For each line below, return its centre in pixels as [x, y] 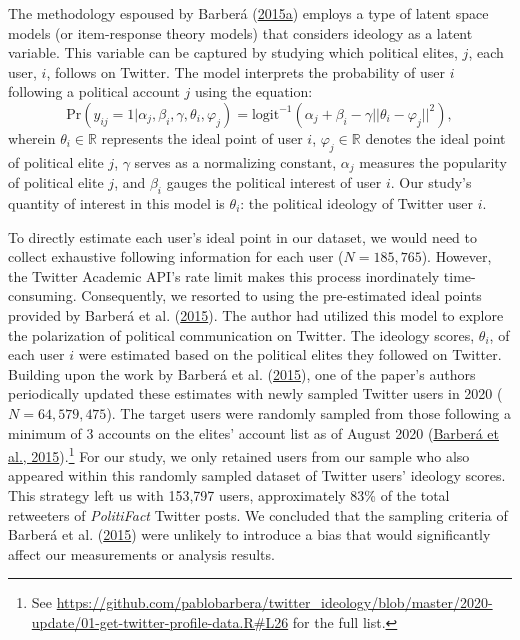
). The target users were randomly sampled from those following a [308, 412]
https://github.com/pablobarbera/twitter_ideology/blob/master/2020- [274, 602]
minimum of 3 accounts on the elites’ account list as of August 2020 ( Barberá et [253, 432]
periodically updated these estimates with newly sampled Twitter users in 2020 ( [255, 393]
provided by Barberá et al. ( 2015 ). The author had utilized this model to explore [256, 314]
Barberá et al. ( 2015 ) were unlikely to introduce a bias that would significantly [249, 534]
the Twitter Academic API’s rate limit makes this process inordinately [224, 275]
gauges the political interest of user [274, 182]
